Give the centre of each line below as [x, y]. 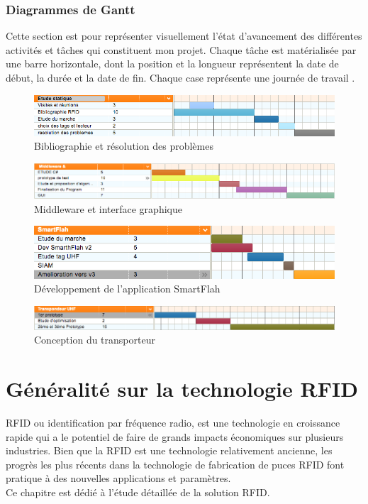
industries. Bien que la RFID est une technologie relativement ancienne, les [169, 450]
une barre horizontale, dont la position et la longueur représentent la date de [172, 64]
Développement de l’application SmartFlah [127, 289]
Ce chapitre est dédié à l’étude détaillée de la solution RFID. [138, 492]
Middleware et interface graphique [108, 208]
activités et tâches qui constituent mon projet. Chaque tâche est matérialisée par [181, 49]
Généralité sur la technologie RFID [182, 389]
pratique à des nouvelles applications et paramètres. [118, 478]
